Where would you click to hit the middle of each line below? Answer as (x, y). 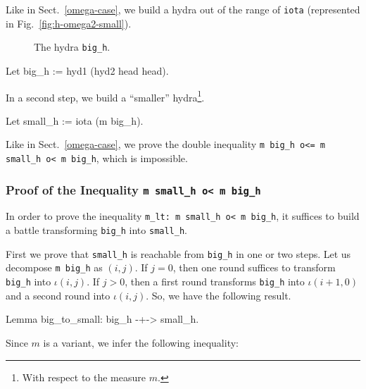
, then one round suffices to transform (254, 267)
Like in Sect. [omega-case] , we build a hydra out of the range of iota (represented (183, 9)
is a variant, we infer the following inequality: (141, 342)
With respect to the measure (84, 377)
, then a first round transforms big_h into (215, 282)
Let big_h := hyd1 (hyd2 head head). (87, 70)
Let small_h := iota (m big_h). (75, 120)
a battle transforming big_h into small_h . (97, 230)
